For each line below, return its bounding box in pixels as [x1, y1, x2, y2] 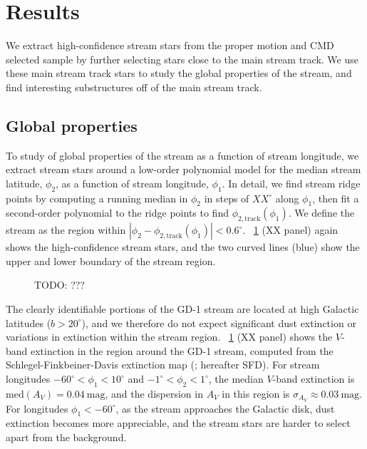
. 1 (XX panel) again [242, 222, 338, 237]
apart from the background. [6, 430, 127, 445]
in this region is [222, 386, 290, 401]
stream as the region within [6, 222, 126, 237]
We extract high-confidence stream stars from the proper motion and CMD [6, 38, 334, 53]
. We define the [288, 205, 355, 220]
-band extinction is [272, 371, 355, 386]
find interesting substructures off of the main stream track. [6, 79, 262, 94]
